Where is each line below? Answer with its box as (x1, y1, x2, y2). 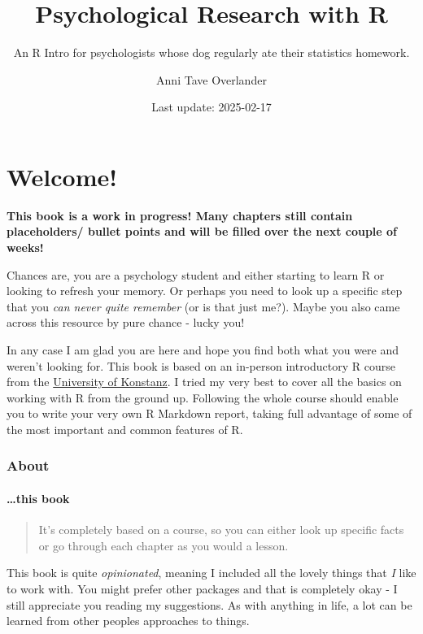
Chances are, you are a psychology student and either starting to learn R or (7, 266, 385, 283)
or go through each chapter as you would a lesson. (38, 536, 289, 554)
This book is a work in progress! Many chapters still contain (7, 206, 353, 224)
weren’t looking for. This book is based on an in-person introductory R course (7, 357, 396, 374)
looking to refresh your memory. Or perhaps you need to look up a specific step (7, 282, 403, 299)
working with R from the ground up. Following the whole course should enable (7, 389, 399, 406)
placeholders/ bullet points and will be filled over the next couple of (7, 223, 398, 240)
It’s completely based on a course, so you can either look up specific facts (38, 521, 404, 538)
